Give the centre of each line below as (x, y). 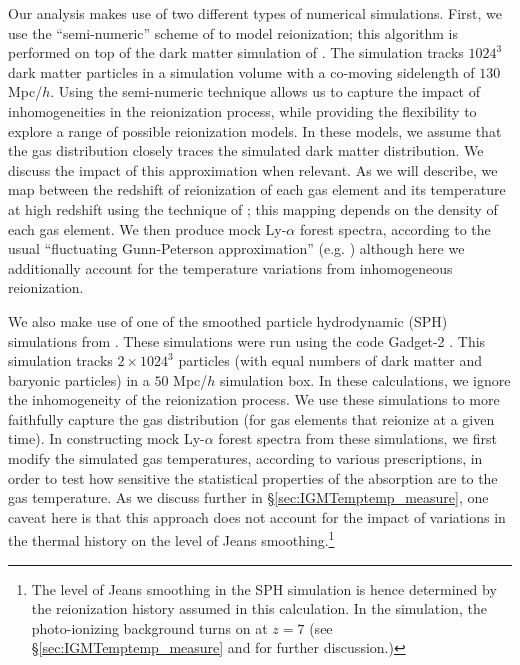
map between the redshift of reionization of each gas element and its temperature (257, 189)
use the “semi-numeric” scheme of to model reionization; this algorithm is (233, 32)
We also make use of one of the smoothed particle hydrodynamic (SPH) (228, 320)
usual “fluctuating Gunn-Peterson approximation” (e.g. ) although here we (236, 248)
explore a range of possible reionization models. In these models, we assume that (255, 130)
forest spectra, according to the (395, 228)
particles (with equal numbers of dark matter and (330, 360)
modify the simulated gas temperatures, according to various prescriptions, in (245, 458)
